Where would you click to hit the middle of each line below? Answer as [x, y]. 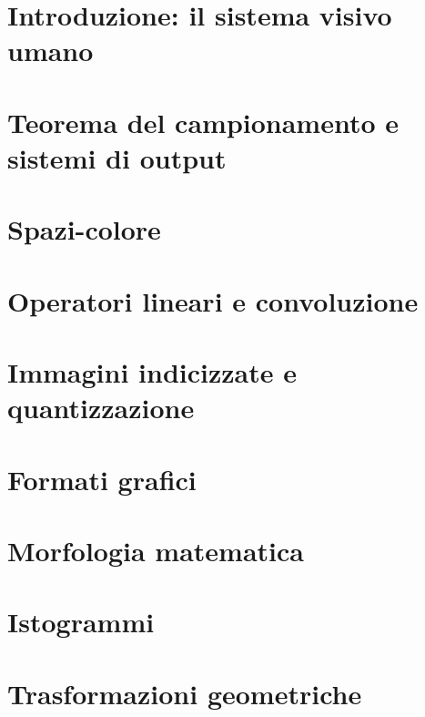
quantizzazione [101, 408]
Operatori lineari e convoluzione [213, 300]
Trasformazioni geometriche [185, 693]
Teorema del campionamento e [203, 122]
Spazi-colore [84, 229]
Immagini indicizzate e [152, 372]
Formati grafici [102, 479]
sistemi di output [117, 157]
